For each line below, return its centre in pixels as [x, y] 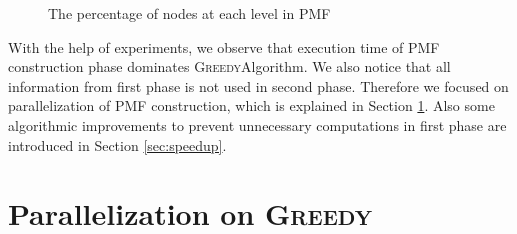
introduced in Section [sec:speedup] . [117, 144]
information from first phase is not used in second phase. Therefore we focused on [258, 85]
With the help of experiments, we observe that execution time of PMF [224, 46]
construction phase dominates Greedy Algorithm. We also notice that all [229, 66]
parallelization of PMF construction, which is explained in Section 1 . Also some [251, 105]
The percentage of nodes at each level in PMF [189, 13]
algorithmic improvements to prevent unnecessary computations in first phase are [257, 124]
